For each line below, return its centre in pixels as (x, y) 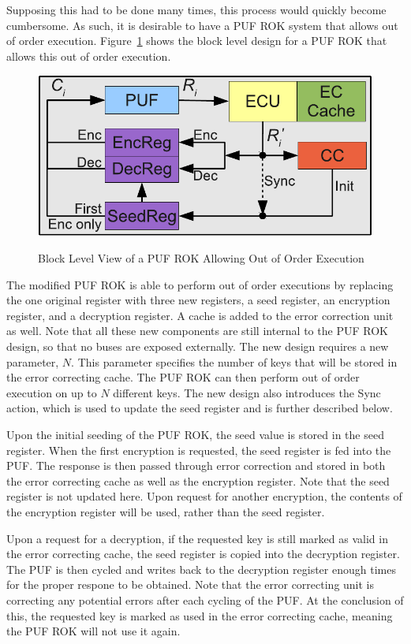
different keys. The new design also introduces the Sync (247, 392)
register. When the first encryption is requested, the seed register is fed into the (199, 450)
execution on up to (52, 392)
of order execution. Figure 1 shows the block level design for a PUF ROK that (197, 41)
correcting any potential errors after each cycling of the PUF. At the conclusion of (205, 599)
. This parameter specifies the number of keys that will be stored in (234, 361)
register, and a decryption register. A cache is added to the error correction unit (200, 315)
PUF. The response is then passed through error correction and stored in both (196, 465)
